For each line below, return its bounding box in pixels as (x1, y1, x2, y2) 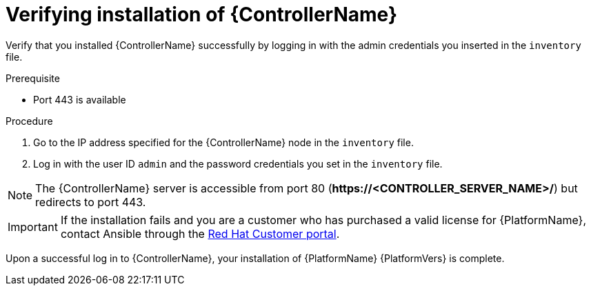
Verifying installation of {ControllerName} (6, 3, 398, 26)
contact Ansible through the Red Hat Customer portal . (60, 226, 340, 241)
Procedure (6, 114, 53, 127)
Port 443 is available (33, 93, 126, 106)
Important (8, 219, 58, 234)
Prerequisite (6, 72, 60, 84)
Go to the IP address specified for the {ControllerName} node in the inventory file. (33, 136, 414, 148)
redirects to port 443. (35, 194, 146, 209)
